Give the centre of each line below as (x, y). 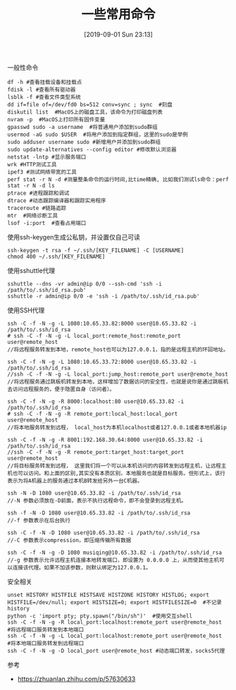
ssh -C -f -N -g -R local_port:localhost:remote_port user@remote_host (114, 622)
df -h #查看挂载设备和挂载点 (45, 82)
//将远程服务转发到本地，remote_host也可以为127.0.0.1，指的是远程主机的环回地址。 (118, 350)
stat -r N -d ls (31, 185)
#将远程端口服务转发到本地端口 (46, 629)
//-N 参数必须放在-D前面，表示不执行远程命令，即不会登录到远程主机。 (97, 500)
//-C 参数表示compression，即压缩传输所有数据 (69, 540)
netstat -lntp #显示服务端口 (47, 157)
